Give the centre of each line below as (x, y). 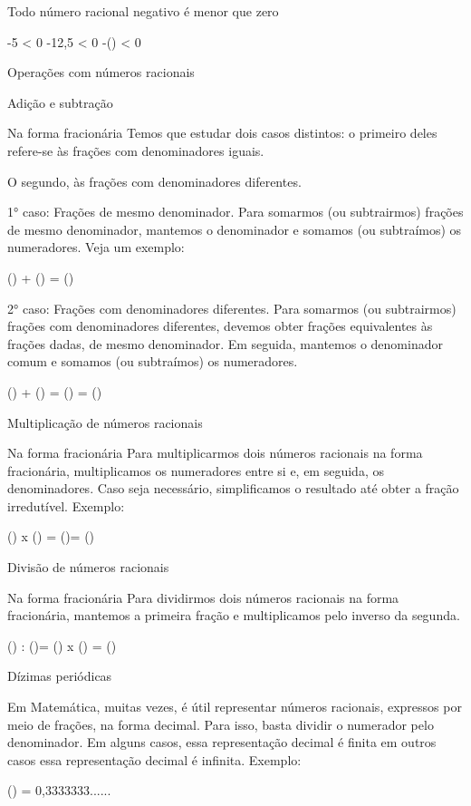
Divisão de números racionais (88, 567)
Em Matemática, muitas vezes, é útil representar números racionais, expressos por (235, 707)
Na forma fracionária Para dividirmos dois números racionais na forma (203, 597)
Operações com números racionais (101, 72)
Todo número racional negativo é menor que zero (143, 11)
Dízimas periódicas (60, 676)
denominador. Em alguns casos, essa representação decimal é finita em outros (222, 742)
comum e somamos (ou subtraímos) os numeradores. (153, 361)
